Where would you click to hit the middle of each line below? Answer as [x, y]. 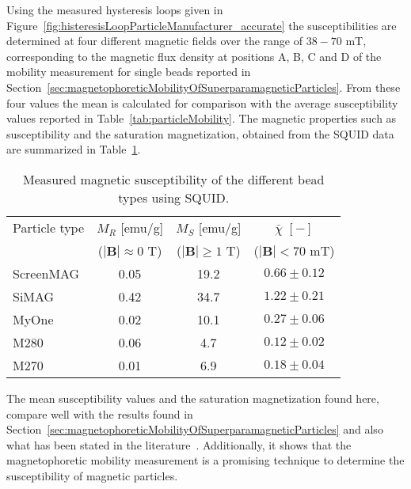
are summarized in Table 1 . [74, 149]
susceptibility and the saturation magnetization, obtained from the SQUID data [200, 133]
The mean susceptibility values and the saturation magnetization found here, [193, 398]
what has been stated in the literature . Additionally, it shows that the [179, 444]
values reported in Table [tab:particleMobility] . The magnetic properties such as [202, 118]
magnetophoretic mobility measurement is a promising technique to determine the [205, 460]
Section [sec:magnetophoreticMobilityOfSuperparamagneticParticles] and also [195, 429]
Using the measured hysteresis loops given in [115, 9]
